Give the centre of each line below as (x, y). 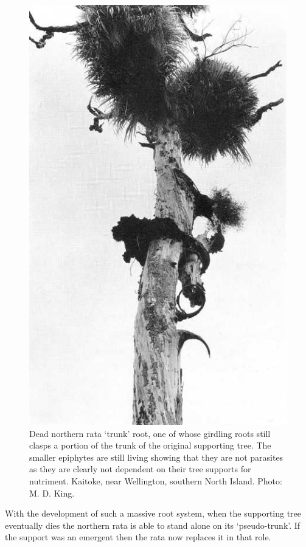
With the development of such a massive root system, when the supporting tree (153, 513)
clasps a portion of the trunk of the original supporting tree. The (150, 445)
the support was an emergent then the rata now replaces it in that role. (138, 537)
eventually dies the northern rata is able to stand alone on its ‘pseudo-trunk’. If (153, 525)
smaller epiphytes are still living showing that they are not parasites (156, 457)
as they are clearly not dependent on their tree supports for (140, 469)
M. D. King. (52, 493)
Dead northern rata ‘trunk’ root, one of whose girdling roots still (150, 433)
